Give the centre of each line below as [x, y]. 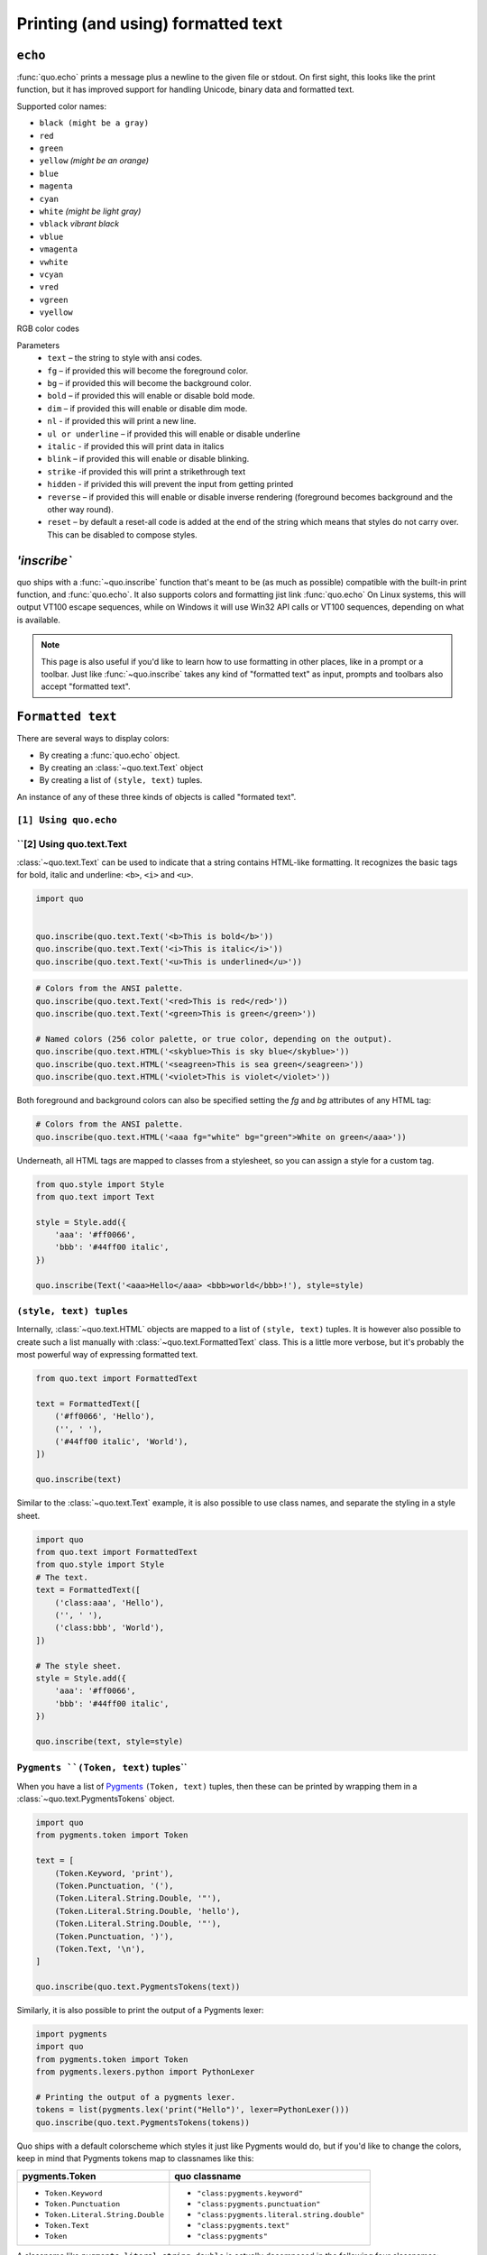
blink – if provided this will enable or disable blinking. [148, 459]
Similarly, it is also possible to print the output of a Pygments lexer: [140, 2011]
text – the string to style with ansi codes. [125, 358]
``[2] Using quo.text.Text [72, 844]
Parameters [38, 345]
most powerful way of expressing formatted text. [107, 1355]
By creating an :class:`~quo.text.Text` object [121, 768]
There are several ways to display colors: [93, 739]
